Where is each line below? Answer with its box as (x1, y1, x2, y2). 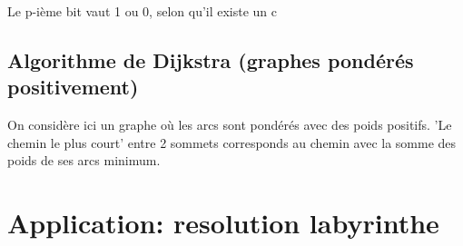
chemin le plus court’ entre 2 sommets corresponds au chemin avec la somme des (7, 133, 457, 152)
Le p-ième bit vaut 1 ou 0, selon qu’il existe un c (7, 2, 278, 20)
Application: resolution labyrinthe (7, 204, 439, 241)
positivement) (7, 73, 139, 101)
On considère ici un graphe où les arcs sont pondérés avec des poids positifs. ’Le (7, 115, 452, 134)
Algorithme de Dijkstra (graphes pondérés (7, 45, 414, 74)
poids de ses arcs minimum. (7, 151, 161, 170)
